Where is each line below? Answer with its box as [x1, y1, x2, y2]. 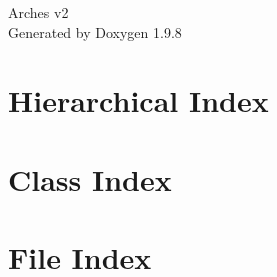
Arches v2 [8, 2, 69, 22]
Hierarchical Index [8, 80, 269, 121]
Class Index [8, 158, 172, 199]
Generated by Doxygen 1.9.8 [8, 21, 182, 42]
